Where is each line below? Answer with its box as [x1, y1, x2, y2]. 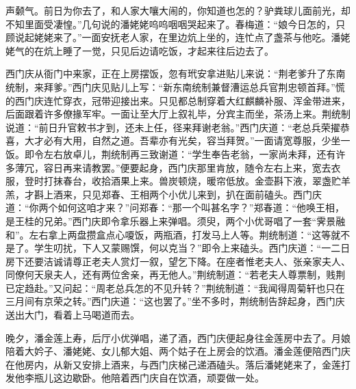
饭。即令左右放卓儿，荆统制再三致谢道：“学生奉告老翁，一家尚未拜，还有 [5, 146, 336, 161]
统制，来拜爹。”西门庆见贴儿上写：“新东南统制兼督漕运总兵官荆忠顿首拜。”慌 [5, 79, 345, 94]
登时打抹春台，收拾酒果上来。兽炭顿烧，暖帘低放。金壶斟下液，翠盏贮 [24, 174, 341, 188]
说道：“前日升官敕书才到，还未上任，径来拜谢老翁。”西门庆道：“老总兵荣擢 [5, 120, 340, 134]
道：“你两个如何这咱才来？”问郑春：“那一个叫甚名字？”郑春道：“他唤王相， [5, 200, 345, 215]
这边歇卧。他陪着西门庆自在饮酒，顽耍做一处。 [53, 371, 264, 385]
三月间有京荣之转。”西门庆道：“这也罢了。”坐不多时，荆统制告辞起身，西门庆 [5, 294, 345, 308]
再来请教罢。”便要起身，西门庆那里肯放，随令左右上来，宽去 [62, 160, 331, 174]
